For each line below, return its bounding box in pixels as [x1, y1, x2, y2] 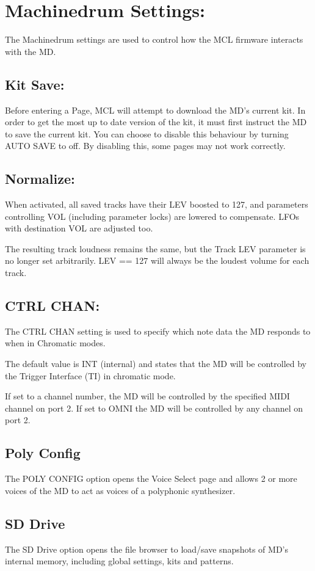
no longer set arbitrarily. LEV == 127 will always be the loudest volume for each [5, 254, 310, 267]
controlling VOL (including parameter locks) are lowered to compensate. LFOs [5, 209, 300, 222]
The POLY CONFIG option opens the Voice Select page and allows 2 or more [5, 472, 297, 485]
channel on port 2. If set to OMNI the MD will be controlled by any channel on [5, 401, 303, 414]
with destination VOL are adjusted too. [5, 222, 153, 235]
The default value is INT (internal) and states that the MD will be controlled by [5, 357, 307, 370]
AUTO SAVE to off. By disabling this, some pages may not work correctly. [5, 139, 286, 152]
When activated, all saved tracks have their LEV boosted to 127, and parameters [5, 198, 308, 211]
